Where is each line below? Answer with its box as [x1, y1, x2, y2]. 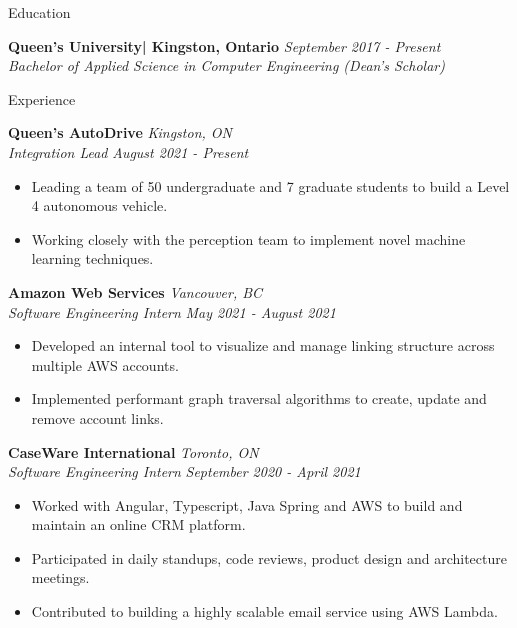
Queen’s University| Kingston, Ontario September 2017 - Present [8, 35, 441, 56]
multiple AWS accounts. [31, 354, 179, 375]
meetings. [31, 567, 90, 588]
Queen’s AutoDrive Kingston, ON [8, 122, 232, 143]
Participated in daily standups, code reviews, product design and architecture [31, 547, 507, 568]
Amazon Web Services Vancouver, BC [8, 281, 263, 302]
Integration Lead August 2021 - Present [8, 141, 249, 162]
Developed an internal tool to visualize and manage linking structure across [31, 335, 495, 356]
